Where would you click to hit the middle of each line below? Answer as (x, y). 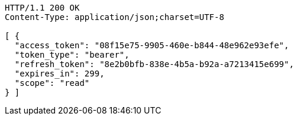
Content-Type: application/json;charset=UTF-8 (114, 17)
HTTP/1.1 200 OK (42, 8)
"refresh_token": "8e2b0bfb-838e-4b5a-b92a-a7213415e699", (154, 64)
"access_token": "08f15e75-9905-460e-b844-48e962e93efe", (152, 45)
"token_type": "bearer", (72, 55)
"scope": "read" (52, 83)
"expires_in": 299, (59, 74)
